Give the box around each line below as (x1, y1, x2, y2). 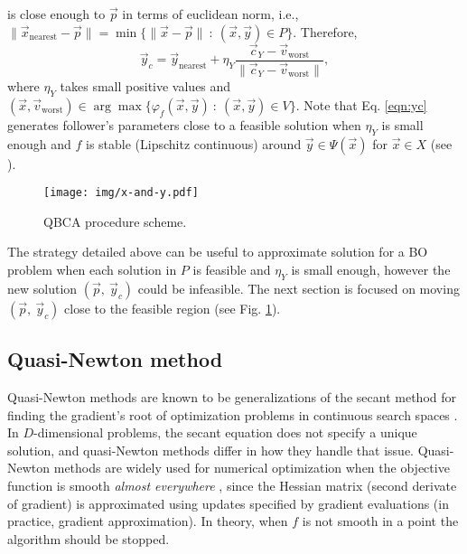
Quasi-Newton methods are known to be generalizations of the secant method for (7, 387, 457, 406)
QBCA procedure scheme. (43, 211, 187, 230)
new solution (7, 278, 78, 297)
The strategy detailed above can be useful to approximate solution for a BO (7, 242, 428, 261)
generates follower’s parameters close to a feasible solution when (7, 115, 361, 134)
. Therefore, (293, 22, 358, 41)
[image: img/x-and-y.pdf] (43, 186, 199, 200)
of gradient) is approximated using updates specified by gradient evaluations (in (7, 493, 449, 512)
